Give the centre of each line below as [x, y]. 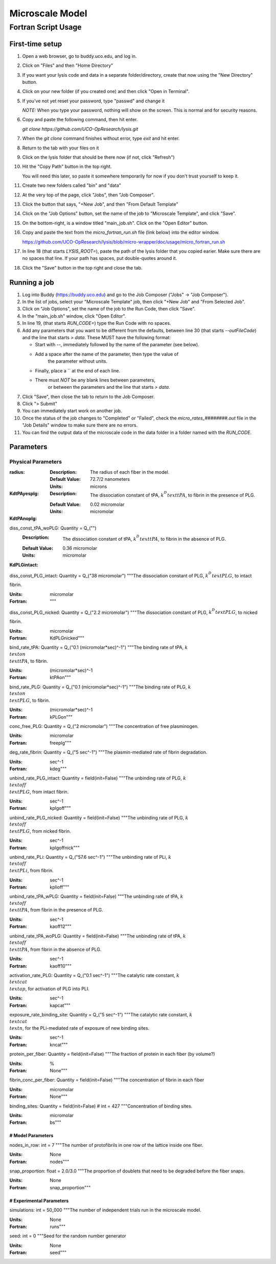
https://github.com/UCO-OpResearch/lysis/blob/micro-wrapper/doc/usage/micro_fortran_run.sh [124, 242]
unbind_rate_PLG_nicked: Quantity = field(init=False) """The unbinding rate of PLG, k [99, 817]
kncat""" [59, 1045]
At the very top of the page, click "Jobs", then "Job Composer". [88, 195]
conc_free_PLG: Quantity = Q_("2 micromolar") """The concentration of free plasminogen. [104, 726]
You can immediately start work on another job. [72, 411]
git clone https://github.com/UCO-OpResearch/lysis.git [80, 129]
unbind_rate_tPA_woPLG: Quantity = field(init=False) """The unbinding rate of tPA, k [98, 936]
